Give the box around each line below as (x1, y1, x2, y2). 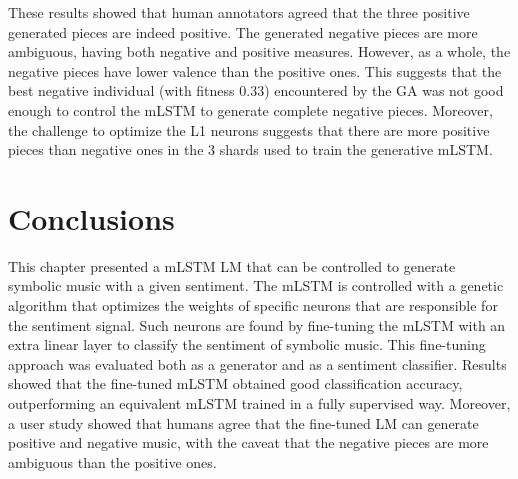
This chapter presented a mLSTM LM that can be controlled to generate (8, 255, 456, 276)
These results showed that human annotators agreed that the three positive (8, 2, 470, 22)
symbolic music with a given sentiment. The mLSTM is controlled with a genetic (8, 275, 504, 296)
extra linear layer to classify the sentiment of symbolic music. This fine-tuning (8, 334, 486, 355)
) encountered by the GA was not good (264, 80, 504, 101)
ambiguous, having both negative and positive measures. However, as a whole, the (8, 41, 511, 62)
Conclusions (8, 197, 175, 238)
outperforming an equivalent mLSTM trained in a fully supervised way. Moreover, (8, 393, 511, 414)
